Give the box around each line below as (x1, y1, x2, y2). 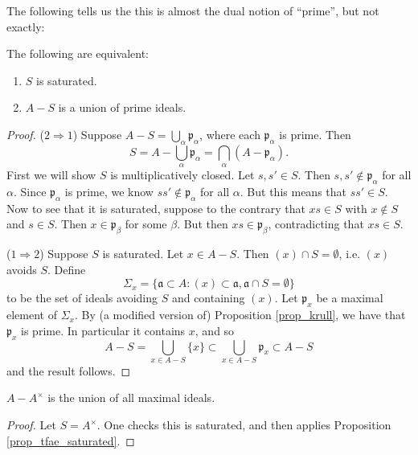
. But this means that (240, 182, 346, 199)
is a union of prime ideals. (58, 99, 186, 116)
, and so (195, 322, 235, 338)
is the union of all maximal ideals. (47, 389, 215, 406)
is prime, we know (64, 182, 154, 199)
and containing (171, 289, 245, 306)
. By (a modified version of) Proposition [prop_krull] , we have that (74, 306, 406, 323)
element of (6, 306, 57, 323)
